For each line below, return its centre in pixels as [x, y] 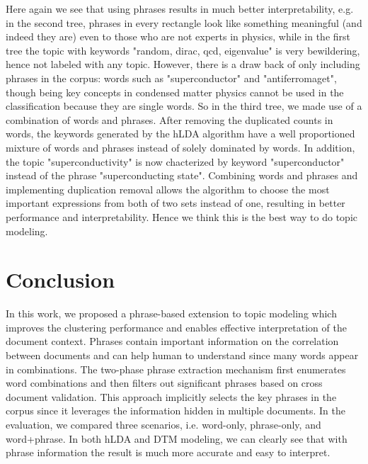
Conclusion [61, 279]
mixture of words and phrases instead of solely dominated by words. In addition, [180, 147]
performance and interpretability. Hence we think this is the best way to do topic [182, 216]
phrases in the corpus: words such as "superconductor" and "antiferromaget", [171, 78]
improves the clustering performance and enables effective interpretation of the [176, 327]
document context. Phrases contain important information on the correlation [172, 341]
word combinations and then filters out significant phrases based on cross [164, 383]
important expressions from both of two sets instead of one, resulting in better [176, 203]
